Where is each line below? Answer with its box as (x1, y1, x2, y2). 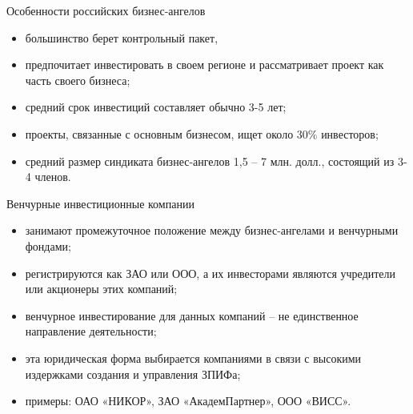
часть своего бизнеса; (25, 71, 130, 88)
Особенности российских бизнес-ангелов (6, 2, 206, 18)
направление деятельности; (25, 323, 157, 340)
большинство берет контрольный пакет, (25, 29, 219, 46)
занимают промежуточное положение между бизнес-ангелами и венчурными (25, 222, 399, 239)
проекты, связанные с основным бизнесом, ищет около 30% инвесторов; (25, 125, 379, 142)
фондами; (25, 237, 71, 254)
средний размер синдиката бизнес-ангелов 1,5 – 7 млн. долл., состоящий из (25, 152, 395, 169)
